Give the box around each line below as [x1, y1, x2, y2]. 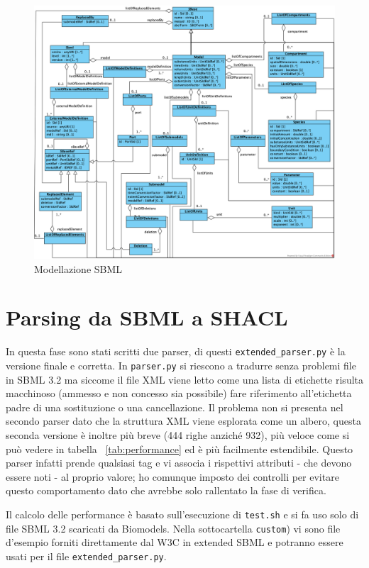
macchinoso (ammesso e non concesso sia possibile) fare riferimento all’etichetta [6, 386, 352, 401]
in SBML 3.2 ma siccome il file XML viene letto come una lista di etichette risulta [6, 372, 364, 386]
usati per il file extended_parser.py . [6, 548, 167, 563]
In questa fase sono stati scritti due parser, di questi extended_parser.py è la [6, 344, 346, 359]
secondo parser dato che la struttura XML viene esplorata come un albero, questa [6, 413, 361, 428]
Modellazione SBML [34, 261, 123, 276]
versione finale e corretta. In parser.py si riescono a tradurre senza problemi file [6, 357, 356, 372]
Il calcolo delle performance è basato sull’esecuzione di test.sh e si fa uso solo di [6, 506, 359, 521]
